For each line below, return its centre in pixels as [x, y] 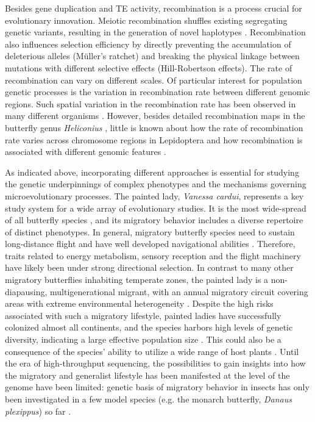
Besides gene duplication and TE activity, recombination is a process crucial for [154, 8]
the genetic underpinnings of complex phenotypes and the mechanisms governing [156, 184]
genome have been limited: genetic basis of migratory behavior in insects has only [157, 387]
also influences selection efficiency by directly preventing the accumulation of [148, 44]
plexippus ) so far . [38, 411]
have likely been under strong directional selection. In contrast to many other [149, 267]
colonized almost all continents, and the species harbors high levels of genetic [149, 327]
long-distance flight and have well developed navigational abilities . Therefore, [150, 244]
